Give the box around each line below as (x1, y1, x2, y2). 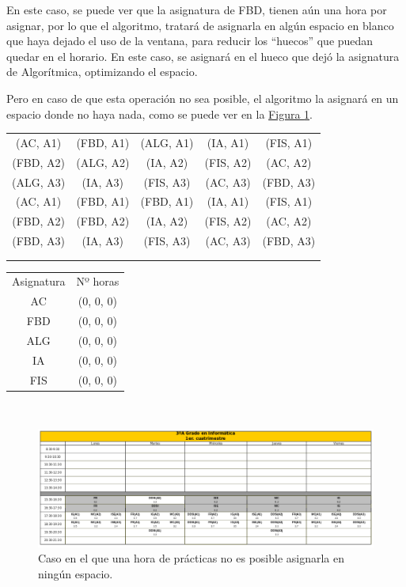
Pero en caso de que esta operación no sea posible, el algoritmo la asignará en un (6, 89, 399, 106)
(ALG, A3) (12, 173, 66, 190)
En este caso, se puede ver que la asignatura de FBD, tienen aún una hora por (6, 2, 387, 17)
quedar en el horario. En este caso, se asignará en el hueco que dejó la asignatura (6, 47, 400, 64)
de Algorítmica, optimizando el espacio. (6, 63, 198, 80)
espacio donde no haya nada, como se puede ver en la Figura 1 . (6, 105, 313, 122)
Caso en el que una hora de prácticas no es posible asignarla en (38, 550, 345, 566)
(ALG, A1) (140, 134, 194, 150)
